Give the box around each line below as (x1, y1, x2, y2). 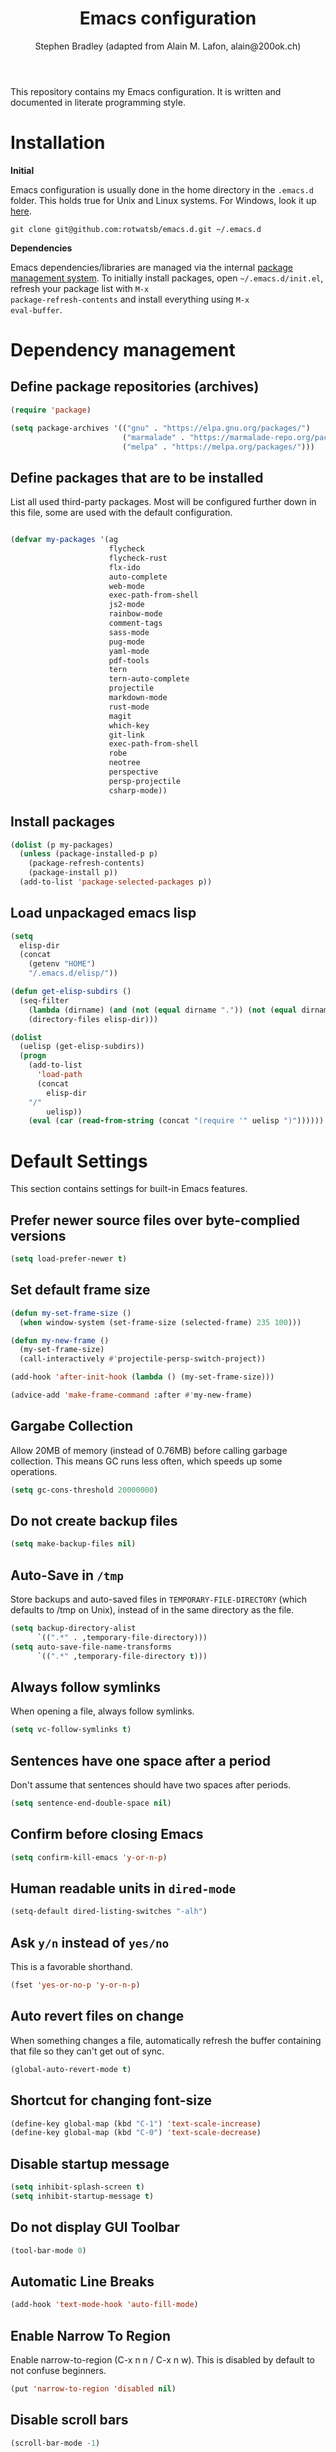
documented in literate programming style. (10, 96, 186, 108)
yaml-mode (108, 646, 150, 656)
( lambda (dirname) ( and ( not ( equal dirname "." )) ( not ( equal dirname (28, 1005, 333, 1015)
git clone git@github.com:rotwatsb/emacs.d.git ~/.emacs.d (10, 224, 262, 234)
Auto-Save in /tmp (10, 1567, 124, 1584)
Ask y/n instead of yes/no (10, 1934, 170, 1951)
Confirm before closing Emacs (10, 1826, 204, 1843)
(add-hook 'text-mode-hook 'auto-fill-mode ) (10, 2300, 199, 2310)
